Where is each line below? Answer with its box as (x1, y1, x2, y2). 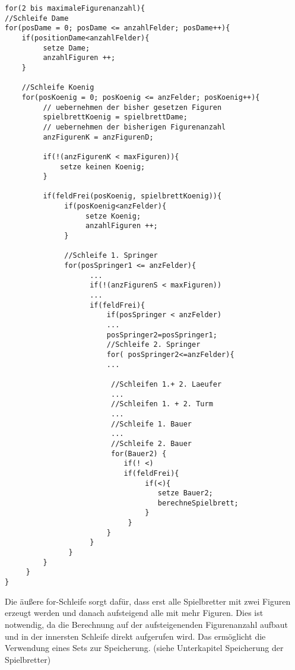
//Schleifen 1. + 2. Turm (110, 400, 213, 409)
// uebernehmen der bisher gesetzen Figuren (43, 103, 222, 112)
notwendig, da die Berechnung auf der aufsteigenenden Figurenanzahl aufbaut (5, 618, 288, 630)
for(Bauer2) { (110, 449, 167, 458)
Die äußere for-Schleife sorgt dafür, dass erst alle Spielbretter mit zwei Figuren (5, 595, 291, 607)
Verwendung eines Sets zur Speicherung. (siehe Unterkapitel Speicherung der (5, 641, 284, 654)
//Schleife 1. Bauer (110, 419, 192, 428)
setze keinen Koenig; (60, 162, 145, 171)
